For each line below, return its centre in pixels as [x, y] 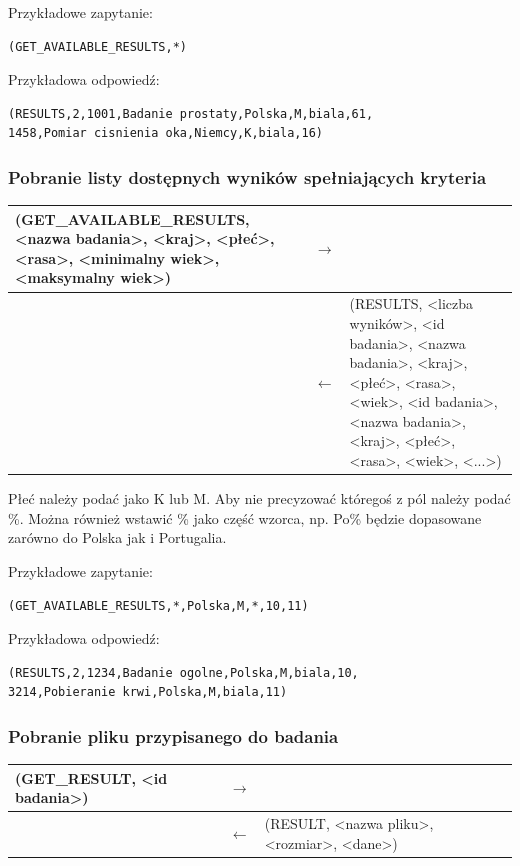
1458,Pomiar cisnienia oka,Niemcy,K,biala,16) [165, 133]
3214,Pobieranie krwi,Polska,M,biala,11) [148, 692]
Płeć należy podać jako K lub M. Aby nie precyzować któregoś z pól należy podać [259, 498]
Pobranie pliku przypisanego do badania [173, 735]
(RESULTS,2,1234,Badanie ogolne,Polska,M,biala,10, [183, 672]
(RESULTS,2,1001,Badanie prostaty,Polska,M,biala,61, [191, 113]
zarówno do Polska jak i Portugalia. [117, 537]
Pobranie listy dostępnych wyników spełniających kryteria [247, 176]
